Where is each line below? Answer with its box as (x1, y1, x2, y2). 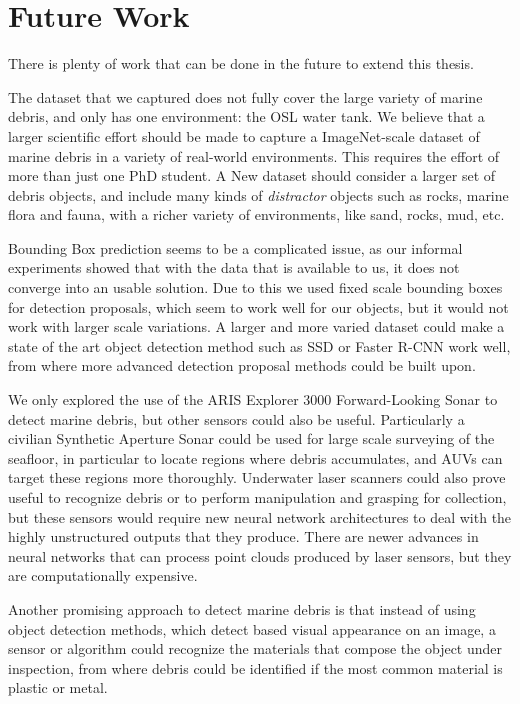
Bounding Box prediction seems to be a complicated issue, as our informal (8, 237, 463, 258)
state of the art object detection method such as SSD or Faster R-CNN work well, (8, 335, 511, 356)
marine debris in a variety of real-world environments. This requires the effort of (8, 145, 500, 166)
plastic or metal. (8, 677, 108, 698)
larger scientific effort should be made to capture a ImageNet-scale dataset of (8, 125, 480, 146)
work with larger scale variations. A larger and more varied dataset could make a (8, 316, 505, 337)
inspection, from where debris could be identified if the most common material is (8, 657, 503, 678)
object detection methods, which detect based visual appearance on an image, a (8, 618, 496, 639)
